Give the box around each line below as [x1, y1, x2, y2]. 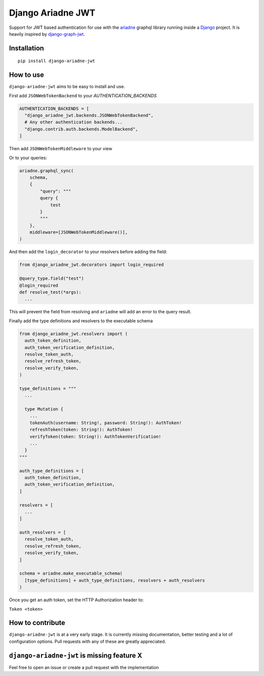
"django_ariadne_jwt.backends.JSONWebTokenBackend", [24, 113, 154, 118]
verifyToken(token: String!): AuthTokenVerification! [29, 434, 161, 439]
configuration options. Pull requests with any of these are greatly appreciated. [9, 638, 166, 644]
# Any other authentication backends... [24, 119, 123, 125]
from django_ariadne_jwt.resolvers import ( [19, 331, 128, 336]
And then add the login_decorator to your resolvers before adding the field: [9, 249, 167, 255]
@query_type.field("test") [19, 276, 84, 281]
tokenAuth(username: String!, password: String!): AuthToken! [29, 420, 182, 425]
